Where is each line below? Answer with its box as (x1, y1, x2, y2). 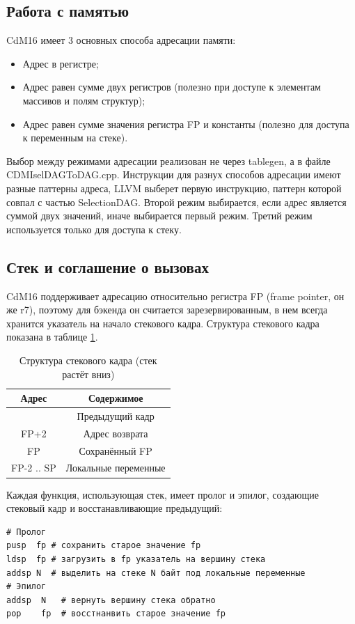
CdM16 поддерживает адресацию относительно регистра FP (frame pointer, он (6, 288, 345, 303)
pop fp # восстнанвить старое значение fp (6, 609, 226, 619)
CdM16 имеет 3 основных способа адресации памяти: (6, 33, 236, 47)
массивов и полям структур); (22, 93, 145, 107)
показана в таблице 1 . (6, 329, 98, 344)
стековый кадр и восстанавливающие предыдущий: (6, 501, 223, 515)
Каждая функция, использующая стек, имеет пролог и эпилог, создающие (6, 487, 319, 501)
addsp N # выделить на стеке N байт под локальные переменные (6, 568, 306, 578)
